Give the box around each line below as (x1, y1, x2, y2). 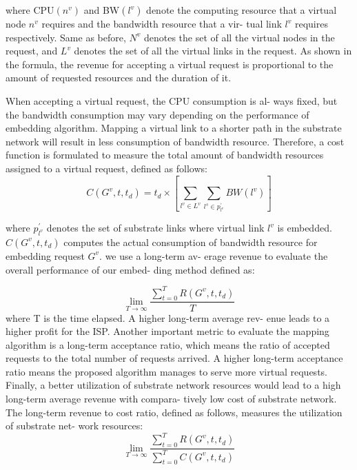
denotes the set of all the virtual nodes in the (143, 30, 335, 44)
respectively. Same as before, (6, 30, 126, 44)
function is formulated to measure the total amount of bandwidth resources (6, 147, 324, 162)
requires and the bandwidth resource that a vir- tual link (41, 17, 282, 30)
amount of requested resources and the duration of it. (6, 70, 232, 85)
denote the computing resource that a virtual (146, 3, 337, 17)
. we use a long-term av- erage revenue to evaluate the (99, 248, 328, 263)
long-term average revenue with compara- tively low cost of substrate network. (6, 391, 337, 406)
